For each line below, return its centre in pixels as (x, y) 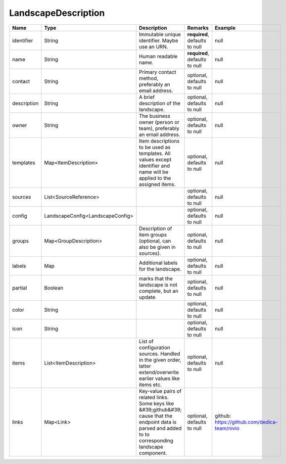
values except (155, 159)
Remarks (198, 28)
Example (225, 28)
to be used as (155, 147)
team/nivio (227, 428)
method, (148, 78)
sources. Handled (159, 354)
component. (153, 453)
